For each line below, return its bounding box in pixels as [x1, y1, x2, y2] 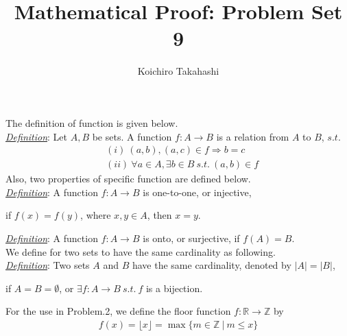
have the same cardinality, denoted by [132, 258, 291, 272]
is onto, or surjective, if [143, 230, 240, 245]
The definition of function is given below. [5, 115, 178, 130]
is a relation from [216, 129, 289, 143]
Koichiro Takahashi [137, 64, 219, 78]
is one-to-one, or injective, [143, 184, 252, 199]
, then [147, 208, 172, 222]
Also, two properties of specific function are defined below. [5, 171, 251, 186]
